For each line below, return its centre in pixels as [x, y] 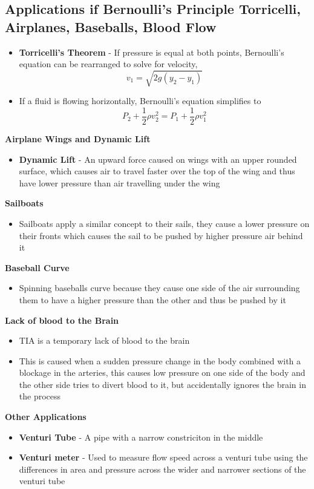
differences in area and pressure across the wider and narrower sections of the [162, 469]
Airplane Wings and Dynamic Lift [78, 138]
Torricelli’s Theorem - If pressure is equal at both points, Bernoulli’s [152, 52]
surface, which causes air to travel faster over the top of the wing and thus [157, 171]
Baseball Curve [37, 267]
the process [40, 396]
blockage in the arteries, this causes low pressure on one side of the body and [162, 372]
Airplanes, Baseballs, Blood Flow [111, 26]
